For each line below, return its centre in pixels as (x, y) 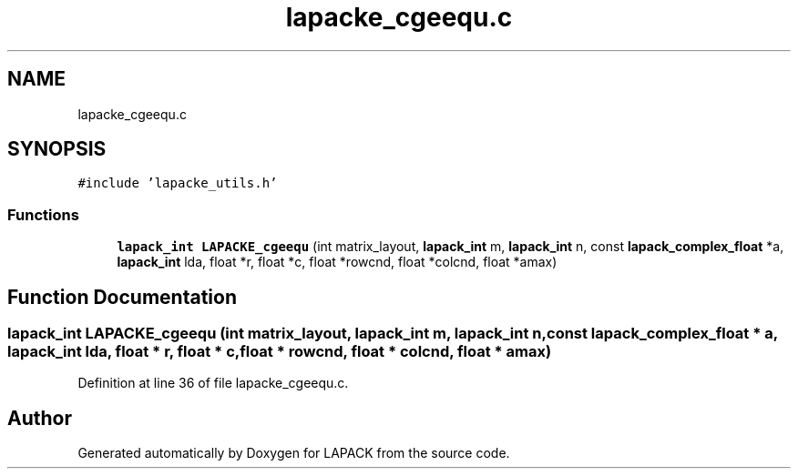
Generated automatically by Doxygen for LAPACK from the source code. (294, 453)
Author (40, 418)
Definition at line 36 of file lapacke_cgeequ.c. (213, 383)
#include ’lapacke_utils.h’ (178, 183)
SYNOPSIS (57, 149)
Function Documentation (122, 297)
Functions (43, 214)
